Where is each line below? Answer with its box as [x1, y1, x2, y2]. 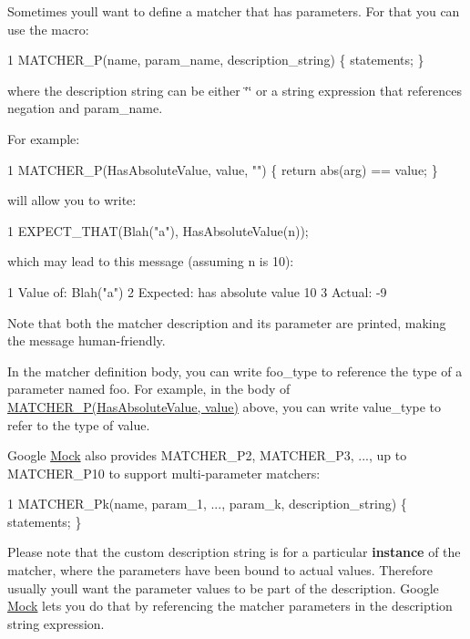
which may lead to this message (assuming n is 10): [7, 252, 294, 271]
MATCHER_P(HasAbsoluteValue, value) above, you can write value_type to [7, 397, 442, 416]
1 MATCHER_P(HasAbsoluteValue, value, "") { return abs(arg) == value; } [7, 160, 438, 179]
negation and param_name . [7, 98, 163, 118]
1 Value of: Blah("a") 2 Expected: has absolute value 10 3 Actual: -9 [7, 282, 387, 301]
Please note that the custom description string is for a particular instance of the [7, 542, 461, 562]
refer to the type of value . [7, 415, 150, 434]
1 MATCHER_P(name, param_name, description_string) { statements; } [7, 50, 424, 69]
